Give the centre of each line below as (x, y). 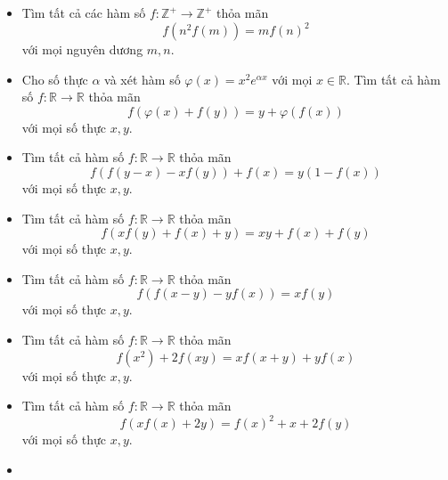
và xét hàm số (143, 79)
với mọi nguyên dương (82, 49)
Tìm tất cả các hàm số (84, 12)
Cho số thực (55, 79)
